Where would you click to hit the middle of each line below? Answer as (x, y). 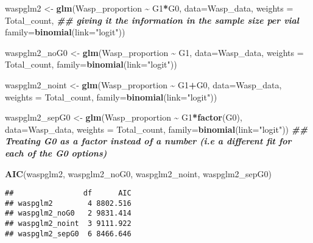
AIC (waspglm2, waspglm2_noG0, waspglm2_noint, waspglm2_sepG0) (139, 173)
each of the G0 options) (56, 153)
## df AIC (68, 193)
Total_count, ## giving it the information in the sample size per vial (152, 20)
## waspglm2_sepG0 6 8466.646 (68, 234)
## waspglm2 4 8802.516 (68, 203)
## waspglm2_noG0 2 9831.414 (68, 213)
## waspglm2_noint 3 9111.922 (68, 224)
